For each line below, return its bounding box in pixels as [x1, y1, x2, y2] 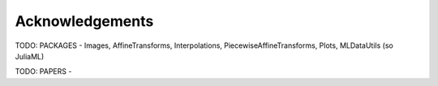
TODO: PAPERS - [15, 67, 72, 76]
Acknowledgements [15, 12, 154, 30]
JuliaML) [15, 51, 45, 61]
